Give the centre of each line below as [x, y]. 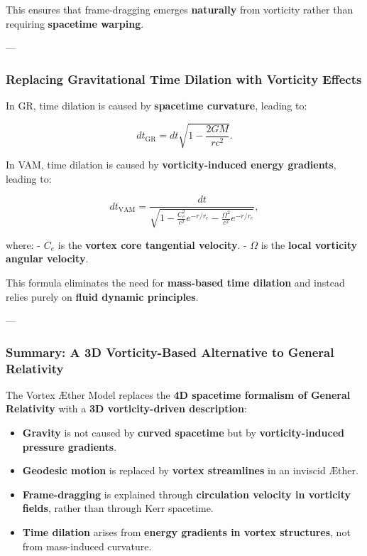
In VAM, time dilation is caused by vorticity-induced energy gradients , [171, 165]
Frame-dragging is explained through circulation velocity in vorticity [187, 494]
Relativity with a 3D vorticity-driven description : [126, 408]
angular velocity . [47, 258]
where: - [23, 244]
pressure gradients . [70, 446]
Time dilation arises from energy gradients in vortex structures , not [186, 532]
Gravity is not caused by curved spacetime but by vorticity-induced [183, 433]
